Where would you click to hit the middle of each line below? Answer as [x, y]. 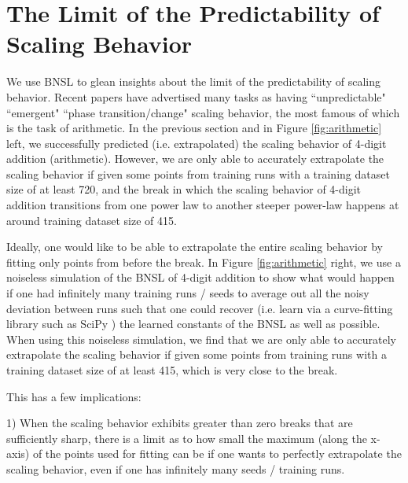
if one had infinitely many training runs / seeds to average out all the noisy [188, 293]
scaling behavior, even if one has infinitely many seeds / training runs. [176, 468]
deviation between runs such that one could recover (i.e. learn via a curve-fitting [200, 308]
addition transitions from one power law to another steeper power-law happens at [203, 205]
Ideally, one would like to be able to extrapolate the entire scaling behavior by [195, 247]
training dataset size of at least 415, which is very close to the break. [172, 370]
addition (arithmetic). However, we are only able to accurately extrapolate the [195, 159]
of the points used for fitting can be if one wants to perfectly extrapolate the [217, 454]
